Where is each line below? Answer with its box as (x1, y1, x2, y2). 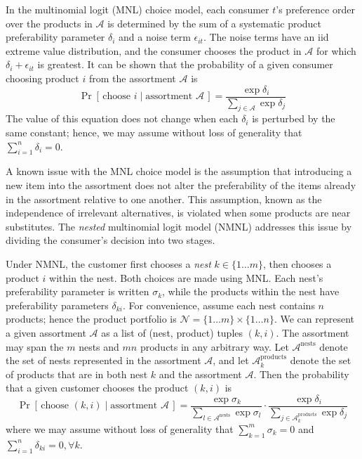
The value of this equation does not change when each (6, 111, 239, 126)
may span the (6, 339, 64, 354)
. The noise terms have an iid (203, 30, 329, 44)
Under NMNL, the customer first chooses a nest (6, 256, 211, 271)
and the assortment (159, 366, 242, 381)
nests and (79, 339, 119, 354)
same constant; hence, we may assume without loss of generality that (6, 125, 302, 140)
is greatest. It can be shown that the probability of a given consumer (37, 57, 333, 72)
